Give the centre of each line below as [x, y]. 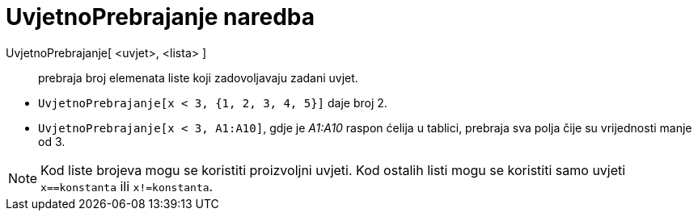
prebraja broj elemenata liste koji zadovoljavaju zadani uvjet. [198, 77]
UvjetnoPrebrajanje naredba [160, 17]
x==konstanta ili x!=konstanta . [127, 186]
